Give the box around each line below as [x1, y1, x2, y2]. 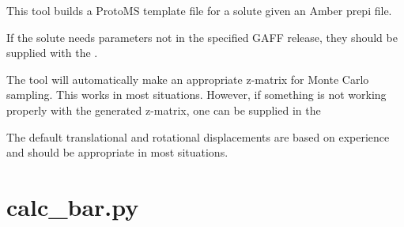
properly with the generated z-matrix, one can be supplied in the [6, 101, 321, 118]
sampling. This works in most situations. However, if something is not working [6, 86, 387, 103]
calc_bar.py [6, 190, 139, 222]
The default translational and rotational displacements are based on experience [6, 128, 390, 145]
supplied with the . [6, 44, 98, 61]
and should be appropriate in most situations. [6, 144, 228, 161]
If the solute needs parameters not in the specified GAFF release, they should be [6, 28, 398, 45]
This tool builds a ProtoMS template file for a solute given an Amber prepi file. [6, 2, 392, 18]
